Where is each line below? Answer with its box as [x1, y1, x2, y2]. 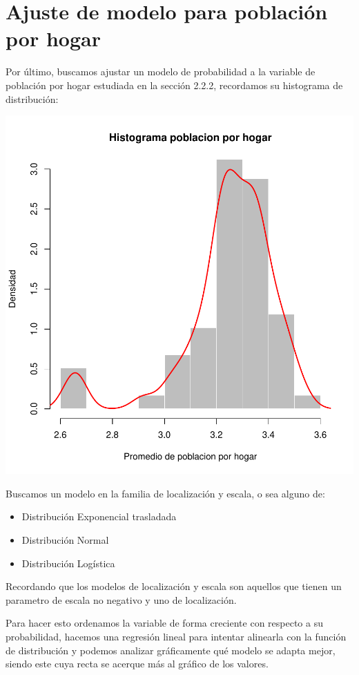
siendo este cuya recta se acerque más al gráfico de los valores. [6, 656, 269, 671]
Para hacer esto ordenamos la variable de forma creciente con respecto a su [6, 616, 323, 630]
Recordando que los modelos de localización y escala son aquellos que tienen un [6, 579, 342, 593]
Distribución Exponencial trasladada [21, 509, 177, 524]
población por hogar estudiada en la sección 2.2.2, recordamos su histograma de [6, 77, 343, 92]
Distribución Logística [21, 555, 115, 570]
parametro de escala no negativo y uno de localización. [6, 592, 237, 607]
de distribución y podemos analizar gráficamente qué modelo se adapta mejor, [6, 643, 336, 657]
